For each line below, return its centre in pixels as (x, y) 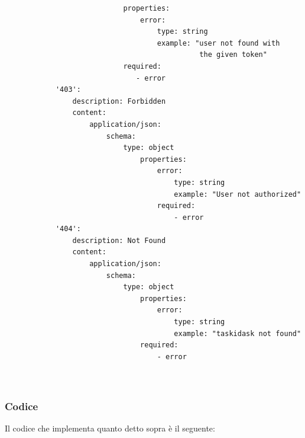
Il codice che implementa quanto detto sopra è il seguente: (110, 428)
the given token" (233, 55)
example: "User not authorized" (238, 194)
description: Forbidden (119, 101)
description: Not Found (119, 240)
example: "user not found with (218, 43)
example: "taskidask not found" (238, 333)
